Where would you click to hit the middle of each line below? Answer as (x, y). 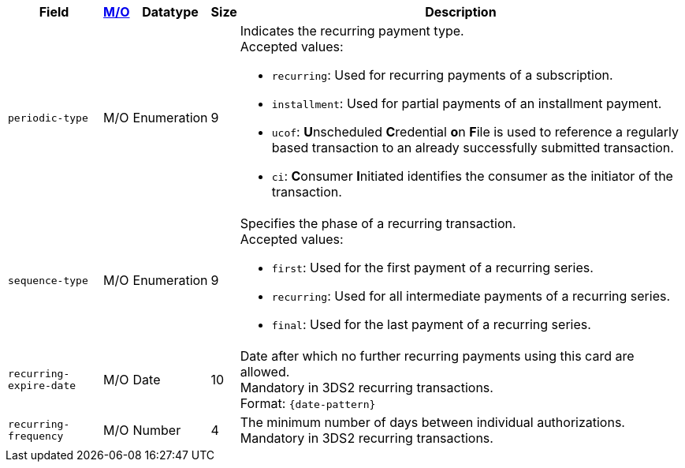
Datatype (170, 12)
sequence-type (48, 280)
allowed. (265, 372)
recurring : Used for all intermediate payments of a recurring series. (471, 296)
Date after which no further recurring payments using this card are (437, 356)
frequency (36, 436)
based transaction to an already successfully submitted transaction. (473, 148)
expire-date (42, 386)
